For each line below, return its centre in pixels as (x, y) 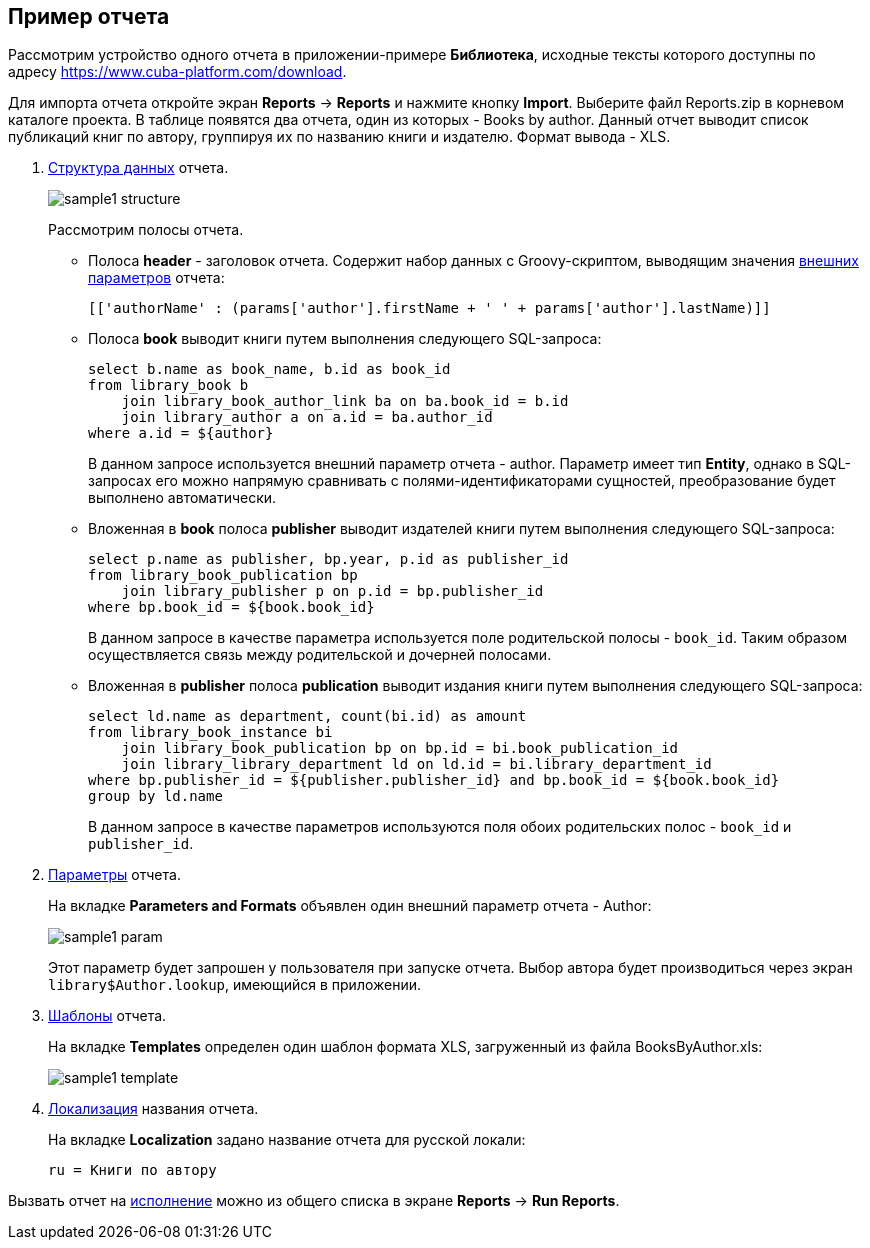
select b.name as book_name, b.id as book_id (269, 369)
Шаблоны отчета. (107, 1016)
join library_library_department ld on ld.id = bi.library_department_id (416, 764)
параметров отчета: (156, 278)
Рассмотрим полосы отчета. (146, 230)
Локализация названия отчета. (153, 1109)
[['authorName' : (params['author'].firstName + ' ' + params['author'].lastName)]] (429, 308)
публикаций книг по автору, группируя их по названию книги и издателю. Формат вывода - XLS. (339, 137)
